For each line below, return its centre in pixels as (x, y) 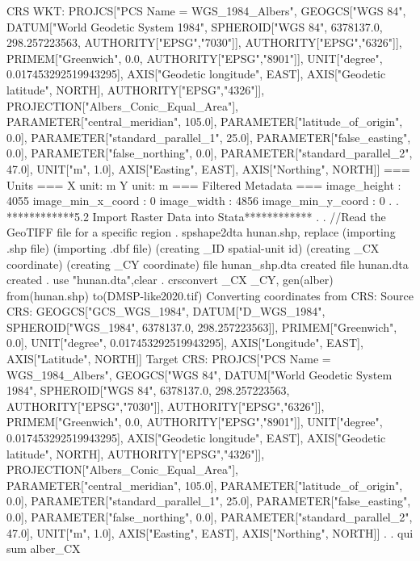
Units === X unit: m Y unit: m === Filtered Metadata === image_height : (204, 184)
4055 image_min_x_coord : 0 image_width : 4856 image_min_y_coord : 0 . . (203, 201)
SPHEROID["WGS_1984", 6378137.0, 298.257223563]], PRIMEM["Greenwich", (202, 327)
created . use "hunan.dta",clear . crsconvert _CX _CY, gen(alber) (170, 280)
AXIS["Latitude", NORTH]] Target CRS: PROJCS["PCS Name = (169, 359)
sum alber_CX (44, 548)
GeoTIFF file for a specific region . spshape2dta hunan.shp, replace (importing (201, 232)
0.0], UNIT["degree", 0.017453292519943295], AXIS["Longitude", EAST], (185, 343)
